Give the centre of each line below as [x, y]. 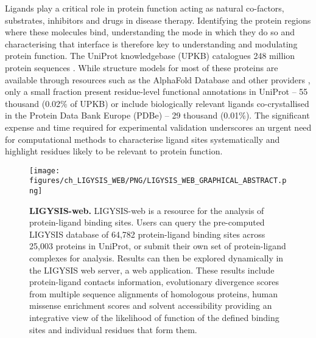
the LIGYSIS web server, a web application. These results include [152, 270]
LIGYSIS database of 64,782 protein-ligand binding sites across [147, 234]
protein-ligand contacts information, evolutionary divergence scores [154, 282]
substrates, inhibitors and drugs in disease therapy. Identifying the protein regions [158, 20]
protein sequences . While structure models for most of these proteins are [142, 67]
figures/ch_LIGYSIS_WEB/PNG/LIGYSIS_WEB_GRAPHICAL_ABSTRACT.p [158, 181]
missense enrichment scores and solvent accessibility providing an [151, 305]
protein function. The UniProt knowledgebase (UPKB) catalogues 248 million [150, 56]
